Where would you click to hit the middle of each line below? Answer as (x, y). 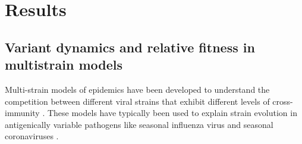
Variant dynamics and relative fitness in (130, 47)
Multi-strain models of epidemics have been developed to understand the (137, 89)
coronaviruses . (32, 136)
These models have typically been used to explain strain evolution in (172, 113)
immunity (22, 113)
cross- (283, 101)
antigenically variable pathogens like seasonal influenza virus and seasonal (139, 124)
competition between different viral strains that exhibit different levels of (137, 101)
